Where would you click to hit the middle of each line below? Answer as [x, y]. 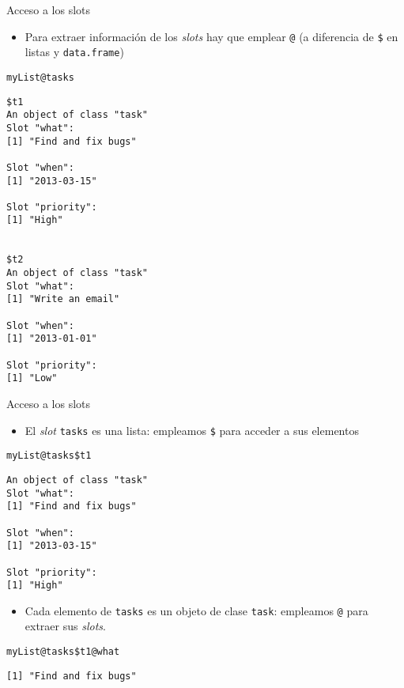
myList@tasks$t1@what [63, 652]
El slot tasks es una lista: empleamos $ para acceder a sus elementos [192, 430]
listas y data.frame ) [74, 52]
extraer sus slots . [65, 626]
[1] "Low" [32, 378]
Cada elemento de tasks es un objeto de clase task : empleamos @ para [196, 610]
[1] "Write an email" [63, 299]
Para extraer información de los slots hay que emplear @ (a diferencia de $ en [211, 36]
